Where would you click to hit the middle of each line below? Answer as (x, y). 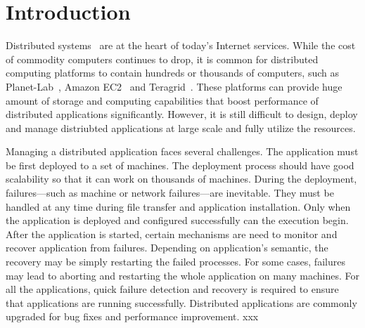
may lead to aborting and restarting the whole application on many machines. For (182, 275)
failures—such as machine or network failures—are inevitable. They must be (170, 193)
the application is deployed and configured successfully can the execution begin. (177, 220)
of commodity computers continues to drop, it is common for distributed (162, 59)
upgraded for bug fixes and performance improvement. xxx (132, 316)
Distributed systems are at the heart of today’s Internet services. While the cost (181, 45)
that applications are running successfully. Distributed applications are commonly (181, 302)
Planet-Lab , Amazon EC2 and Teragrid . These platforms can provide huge (174, 86)
